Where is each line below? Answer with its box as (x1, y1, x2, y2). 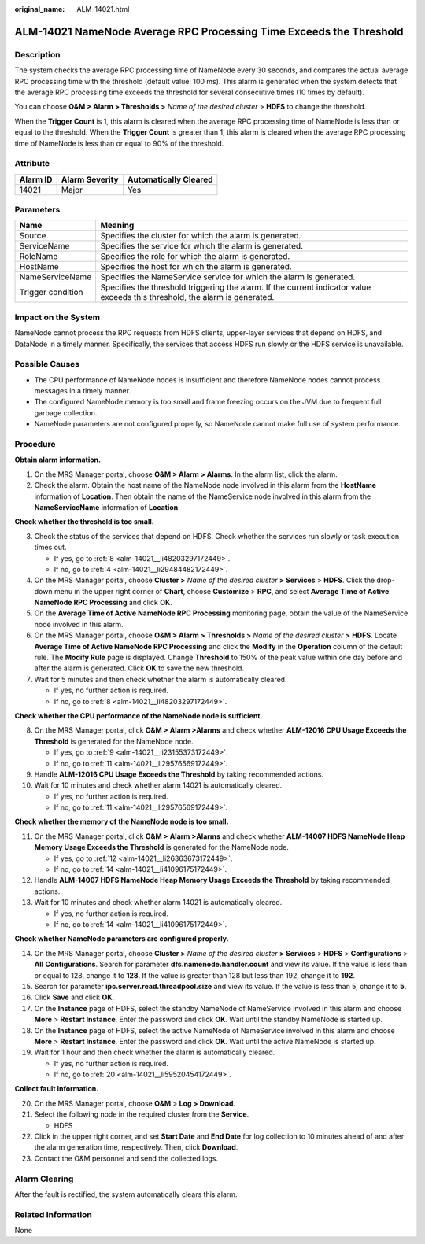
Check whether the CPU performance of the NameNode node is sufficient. (14, 711, 263, 720)
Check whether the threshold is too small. (14, 517, 154, 526)
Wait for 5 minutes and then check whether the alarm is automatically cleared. (34, 674, 287, 684)
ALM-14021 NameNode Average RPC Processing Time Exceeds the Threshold (14, 24, 404, 39)
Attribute (14, 158, 50, 169)
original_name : (14, 5, 65, 13)
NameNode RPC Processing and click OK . (34, 598, 173, 607)
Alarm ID (19, 174, 53, 185)
